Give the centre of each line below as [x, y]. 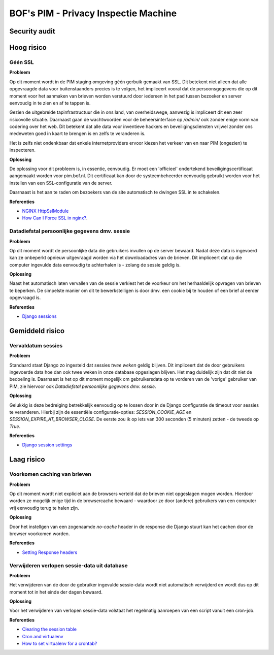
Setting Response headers [50, 552]
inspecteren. [22, 150]
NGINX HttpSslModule [45, 211]
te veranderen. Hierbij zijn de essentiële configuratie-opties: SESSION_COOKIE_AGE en [100, 412]
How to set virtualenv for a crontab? [60, 644]
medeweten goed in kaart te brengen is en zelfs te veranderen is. [77, 134]
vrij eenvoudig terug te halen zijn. [44, 508]
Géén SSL [22, 62]
